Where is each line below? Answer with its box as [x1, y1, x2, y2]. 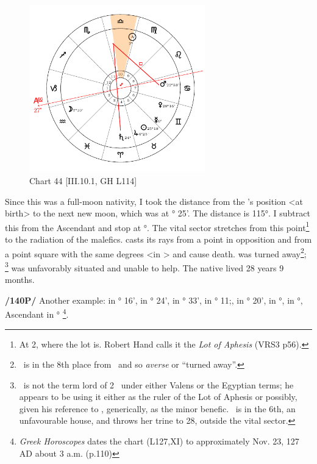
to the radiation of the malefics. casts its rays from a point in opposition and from [5, 232, 312, 245]
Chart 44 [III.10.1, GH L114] [29, 174, 137, 187]
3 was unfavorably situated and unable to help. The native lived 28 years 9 [5, 259, 284, 274]
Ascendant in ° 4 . [5, 306, 69, 320]
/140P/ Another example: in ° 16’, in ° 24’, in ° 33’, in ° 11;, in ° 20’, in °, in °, [5, 293, 303, 306]
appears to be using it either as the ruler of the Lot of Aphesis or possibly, [19, 390, 297, 403]
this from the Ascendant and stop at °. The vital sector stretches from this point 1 [5, 219, 310, 234]
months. [5, 273, 35, 286]
